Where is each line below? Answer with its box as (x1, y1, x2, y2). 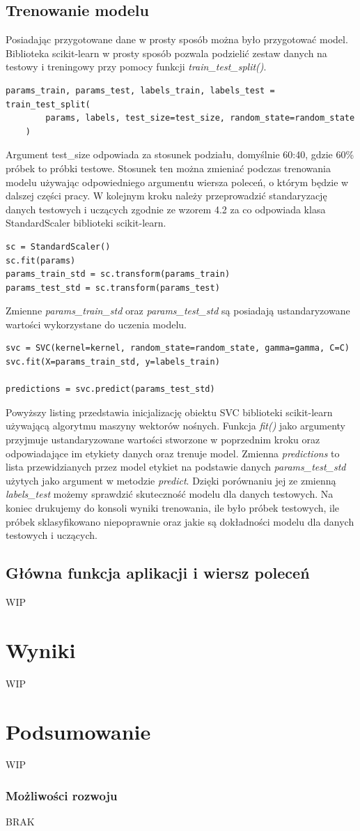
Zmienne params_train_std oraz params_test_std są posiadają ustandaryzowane (6, 303, 350, 318)
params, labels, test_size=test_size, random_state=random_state (45, 113, 355, 123)
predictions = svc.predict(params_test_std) (6, 384, 215, 395)
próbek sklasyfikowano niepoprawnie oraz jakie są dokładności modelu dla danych (6, 514, 354, 528)
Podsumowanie (6, 717, 151, 745)
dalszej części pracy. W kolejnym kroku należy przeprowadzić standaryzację (6, 188, 327, 203)
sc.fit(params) (6, 255, 76, 266)
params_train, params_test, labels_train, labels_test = (6, 85, 275, 96)
